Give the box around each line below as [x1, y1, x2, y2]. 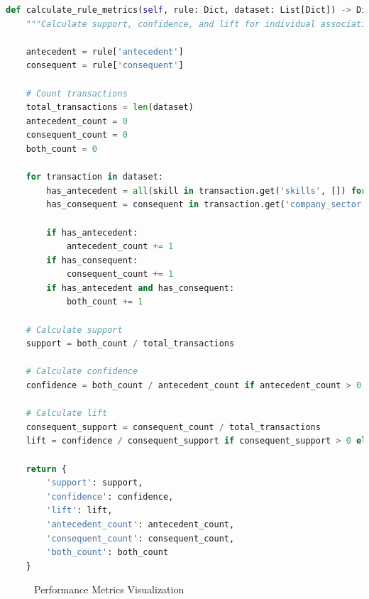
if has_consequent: [46, 255, 138, 265]
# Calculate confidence [26, 366, 138, 377]
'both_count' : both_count [46, 547, 169, 558]
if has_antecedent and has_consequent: [46, 282, 235, 293]
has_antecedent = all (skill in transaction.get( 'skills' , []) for [46, 185, 367, 196]
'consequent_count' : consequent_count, [46, 533, 235, 544]
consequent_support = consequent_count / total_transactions [26, 422, 321, 432]
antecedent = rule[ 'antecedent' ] [26, 46, 184, 57]
